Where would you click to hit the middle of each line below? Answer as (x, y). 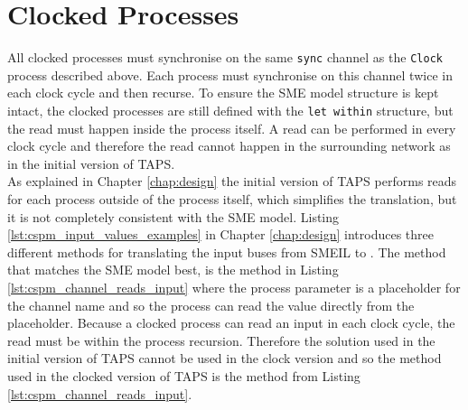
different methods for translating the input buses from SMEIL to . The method (227, 252)
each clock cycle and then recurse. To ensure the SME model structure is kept (223, 93)
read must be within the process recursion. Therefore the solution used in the (221, 340)
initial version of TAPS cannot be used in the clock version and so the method (225, 358)
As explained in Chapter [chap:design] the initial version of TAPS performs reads (232, 181)
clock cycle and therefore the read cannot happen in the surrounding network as (229, 146)
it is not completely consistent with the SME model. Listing (173, 216)
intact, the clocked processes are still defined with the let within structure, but (230, 110)
